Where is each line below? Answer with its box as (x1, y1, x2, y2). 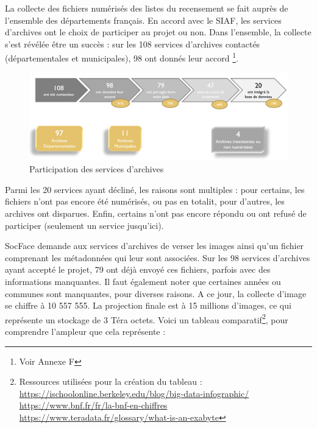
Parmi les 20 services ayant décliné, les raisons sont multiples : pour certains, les (5, 183, 305, 195)
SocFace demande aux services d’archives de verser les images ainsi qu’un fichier (5, 239, 304, 252)
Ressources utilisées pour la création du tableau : (19, 375, 202, 388)
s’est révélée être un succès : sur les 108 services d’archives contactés (5, 37, 260, 50)
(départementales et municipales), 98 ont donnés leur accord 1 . (5, 50, 239, 65)
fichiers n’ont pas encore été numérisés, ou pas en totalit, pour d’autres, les (5, 195, 285, 208)
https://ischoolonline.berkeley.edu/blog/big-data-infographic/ (19, 387, 249, 399)
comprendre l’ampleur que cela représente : (5, 325, 166, 338)
